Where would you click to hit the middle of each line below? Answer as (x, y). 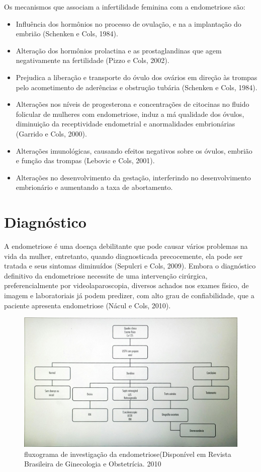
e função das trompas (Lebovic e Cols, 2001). (85, 160)
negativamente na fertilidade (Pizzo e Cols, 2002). (93, 60)
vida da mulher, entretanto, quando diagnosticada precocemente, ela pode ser (123, 256)
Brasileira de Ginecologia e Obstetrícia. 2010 (93, 464)
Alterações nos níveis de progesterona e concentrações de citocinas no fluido (133, 104)
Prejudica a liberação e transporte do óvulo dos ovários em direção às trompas (137, 77)
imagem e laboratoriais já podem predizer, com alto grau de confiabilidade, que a (129, 295)
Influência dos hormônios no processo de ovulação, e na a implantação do (128, 23)
